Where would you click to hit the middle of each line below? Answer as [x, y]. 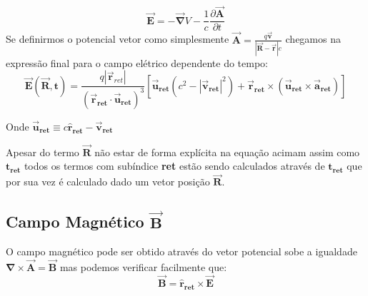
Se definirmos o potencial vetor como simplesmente [118, 39]
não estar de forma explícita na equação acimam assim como [227, 152]
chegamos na [313, 39]
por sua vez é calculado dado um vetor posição [108, 182]
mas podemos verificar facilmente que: [143, 267]
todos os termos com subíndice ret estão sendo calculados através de [174, 166]
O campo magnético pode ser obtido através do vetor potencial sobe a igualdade [181, 251]
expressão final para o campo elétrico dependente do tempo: [137, 62]
